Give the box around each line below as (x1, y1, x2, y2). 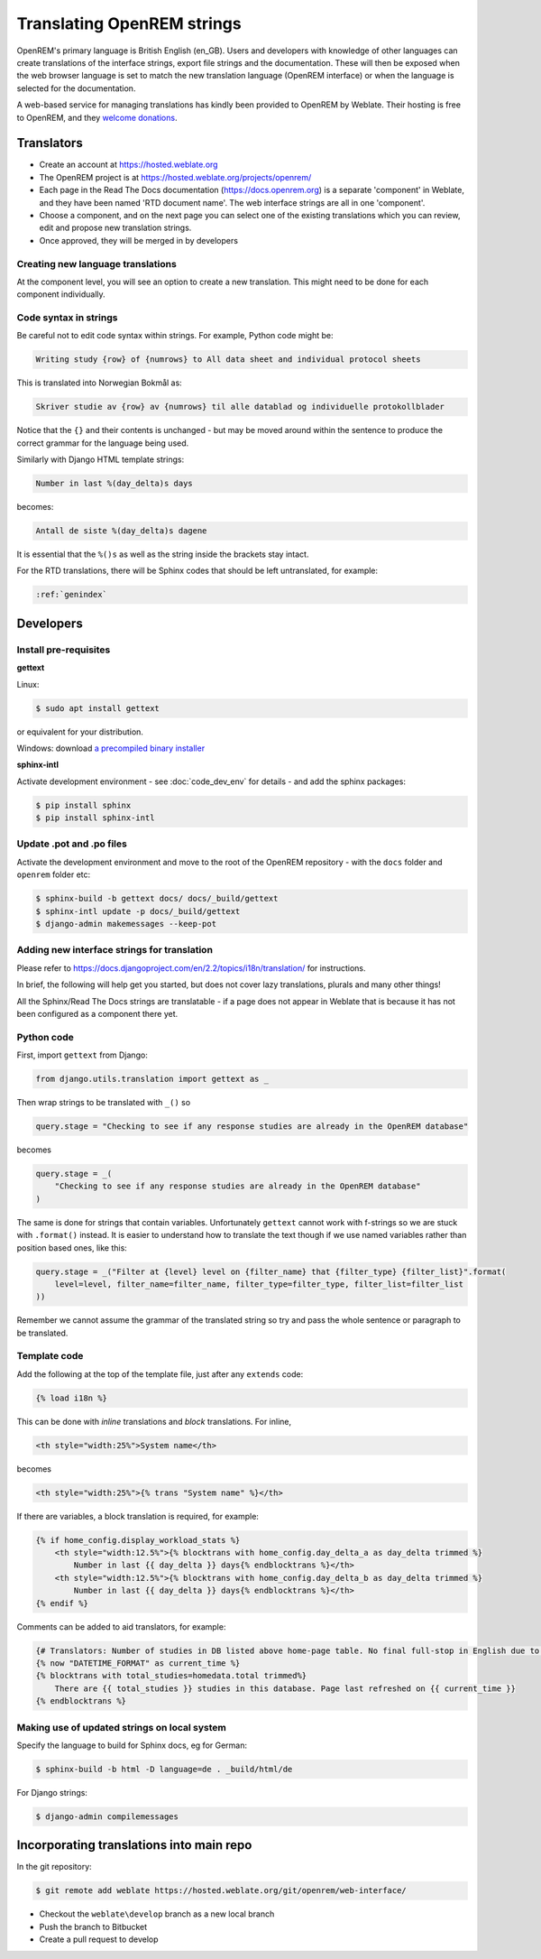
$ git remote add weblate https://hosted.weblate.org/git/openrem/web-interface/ (35, 1886, 408, 1896)
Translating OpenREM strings (16, 14, 243, 33)
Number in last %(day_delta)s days (35, 478, 193, 489)
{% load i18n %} (35, 1392, 108, 1403)
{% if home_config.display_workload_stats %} (35, 1535, 241, 1545)
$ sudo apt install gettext (35, 703, 160, 713)
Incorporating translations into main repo (16, 1837, 252, 1853)
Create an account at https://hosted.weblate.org (39, 159, 218, 171)
